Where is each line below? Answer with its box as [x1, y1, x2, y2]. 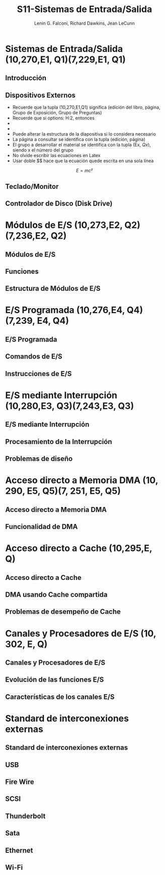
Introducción [5, 74, 47, 83]
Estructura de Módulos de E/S [5, 284, 101, 293]
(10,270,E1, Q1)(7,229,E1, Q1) [5, 54, 126, 65]
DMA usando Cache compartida [5, 590, 108, 599]
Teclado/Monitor [5, 182, 59, 191]
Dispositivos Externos [5, 91, 76, 99]
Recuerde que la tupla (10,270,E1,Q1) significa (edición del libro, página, [12, 104, 160, 110]
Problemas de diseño [5, 455, 73, 463]
